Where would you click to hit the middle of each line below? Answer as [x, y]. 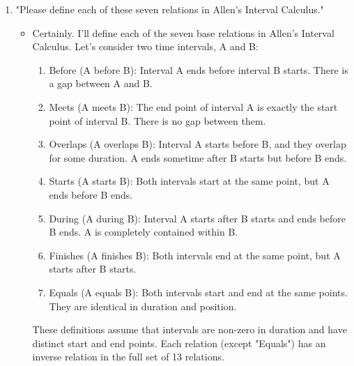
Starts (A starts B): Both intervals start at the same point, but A [189, 181]
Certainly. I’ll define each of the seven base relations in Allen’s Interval [183, 32]
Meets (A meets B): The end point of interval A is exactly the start [193, 106]
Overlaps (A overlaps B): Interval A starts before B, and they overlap [198, 144]
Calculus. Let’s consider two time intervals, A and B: [145, 46]
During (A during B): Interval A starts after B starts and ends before [197, 218]
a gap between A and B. [101, 83]
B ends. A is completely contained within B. [144, 232]
